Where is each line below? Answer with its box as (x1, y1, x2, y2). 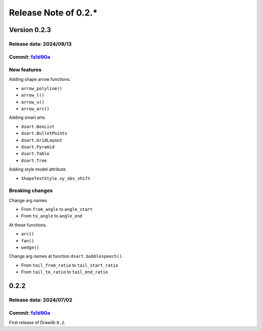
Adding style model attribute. (9, 166, 67, 172)
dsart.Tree (21, 158, 47, 163)
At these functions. (9, 222, 47, 228)
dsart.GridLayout (21, 137, 63, 143)
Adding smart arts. (9, 114, 46, 121)
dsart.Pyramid (21, 144, 55, 150)
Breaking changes (9, 187, 53, 194)
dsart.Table (21, 151, 49, 157)
